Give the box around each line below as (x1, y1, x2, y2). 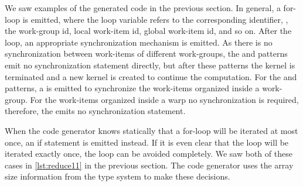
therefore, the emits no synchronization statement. (5, 105, 186, 117)
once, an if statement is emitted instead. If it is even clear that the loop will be (5, 136, 289, 148)
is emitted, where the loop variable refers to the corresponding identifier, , (22, 13, 288, 25)
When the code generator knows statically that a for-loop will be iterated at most (5, 124, 298, 136)
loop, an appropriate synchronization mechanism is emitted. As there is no (5, 36, 273, 48)
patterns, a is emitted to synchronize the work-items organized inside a (5, 82, 260, 94)
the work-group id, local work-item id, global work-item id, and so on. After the (5, 25, 292, 37)
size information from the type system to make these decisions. (5, 170, 230, 182)
